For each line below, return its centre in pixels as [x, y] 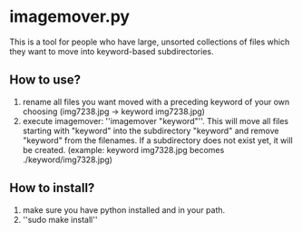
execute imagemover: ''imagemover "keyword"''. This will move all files [155, 121]
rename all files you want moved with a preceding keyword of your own [156, 101]
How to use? [45, 80]
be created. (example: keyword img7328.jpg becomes [123, 150]
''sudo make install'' [60, 219]
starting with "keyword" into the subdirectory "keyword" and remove [151, 130]
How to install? [52, 188]
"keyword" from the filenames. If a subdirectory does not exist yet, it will [157, 140]
